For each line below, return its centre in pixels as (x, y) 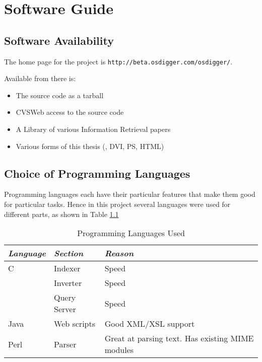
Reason (119, 253)
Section (69, 253)
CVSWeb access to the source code (70, 112)
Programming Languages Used (131, 233)
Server (65, 309)
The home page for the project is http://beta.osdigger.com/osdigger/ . (118, 61)
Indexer (67, 268)
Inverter (68, 283)
